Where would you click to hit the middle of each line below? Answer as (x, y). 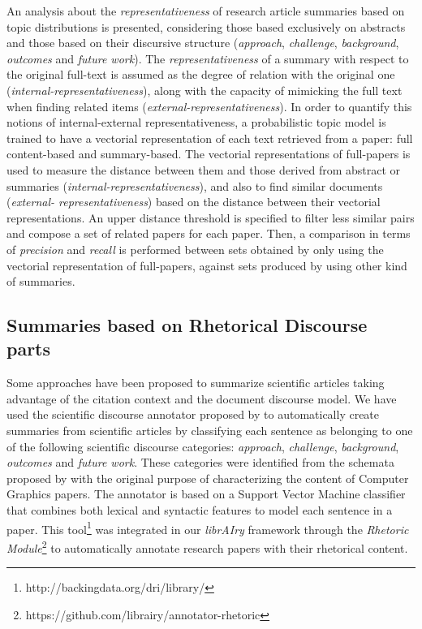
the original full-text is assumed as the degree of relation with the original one (201, 74)
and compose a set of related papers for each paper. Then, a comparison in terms (209, 233)
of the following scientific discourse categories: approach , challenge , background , (203, 446)
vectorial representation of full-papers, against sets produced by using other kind (207, 265)
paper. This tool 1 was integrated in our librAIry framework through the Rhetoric (208, 528)
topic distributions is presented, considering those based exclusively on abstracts (206, 26)
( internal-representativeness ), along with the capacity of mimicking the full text (205, 90)
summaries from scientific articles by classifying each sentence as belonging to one (210, 431)
